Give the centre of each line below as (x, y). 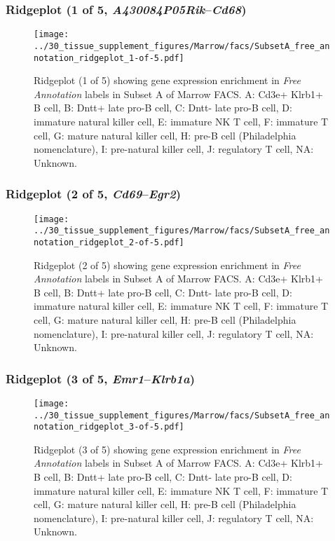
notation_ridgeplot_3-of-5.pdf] (109, 427)
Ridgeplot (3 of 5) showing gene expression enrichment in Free (167, 449)
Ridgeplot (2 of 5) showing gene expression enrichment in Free (167, 265)
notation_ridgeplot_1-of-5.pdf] (109, 58)
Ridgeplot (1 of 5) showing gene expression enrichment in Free (167, 80)
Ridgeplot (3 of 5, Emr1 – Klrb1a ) (100, 378)
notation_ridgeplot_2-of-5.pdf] (109, 242)
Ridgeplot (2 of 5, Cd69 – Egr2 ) (94, 194)
